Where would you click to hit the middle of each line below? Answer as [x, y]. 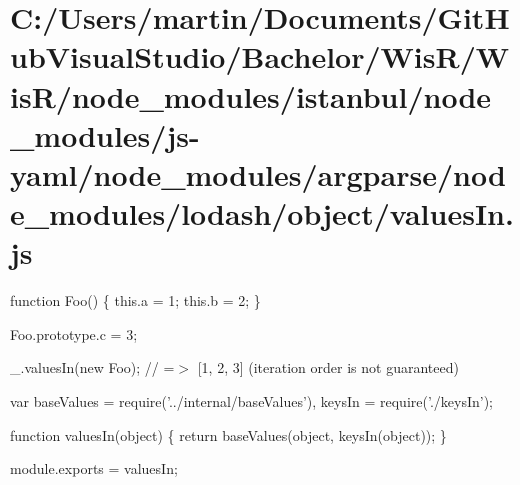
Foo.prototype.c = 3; [74, 333]
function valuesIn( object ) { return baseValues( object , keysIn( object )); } [228, 434]
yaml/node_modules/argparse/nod [258, 173]
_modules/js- [105, 134]
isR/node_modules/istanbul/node [251, 95]
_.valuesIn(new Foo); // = [92, 367]
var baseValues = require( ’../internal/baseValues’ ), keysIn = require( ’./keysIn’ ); [251, 401]
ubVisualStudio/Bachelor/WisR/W [260, 56]
